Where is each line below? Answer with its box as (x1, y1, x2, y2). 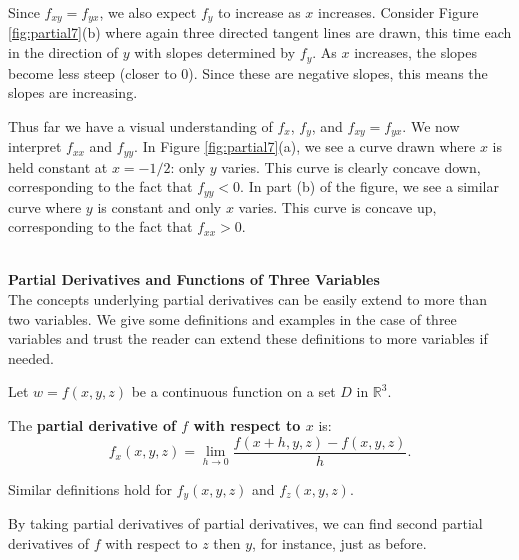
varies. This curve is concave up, (238, 196, 437, 217)
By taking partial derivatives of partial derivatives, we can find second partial (8, 513, 483, 534)
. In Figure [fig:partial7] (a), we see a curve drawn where (134, 136, 476, 157)
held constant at (8, 156, 108, 177)
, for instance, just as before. (252, 532, 427, 553)
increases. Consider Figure (318, 2, 479, 22)
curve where (8, 196, 82, 217)
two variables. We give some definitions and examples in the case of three (8, 308, 457, 329)
